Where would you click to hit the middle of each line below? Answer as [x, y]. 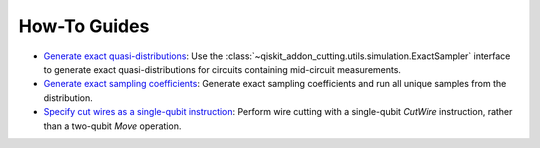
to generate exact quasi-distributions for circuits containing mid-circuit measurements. [222, 69]
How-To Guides [84, 26]
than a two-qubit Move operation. [112, 126]
